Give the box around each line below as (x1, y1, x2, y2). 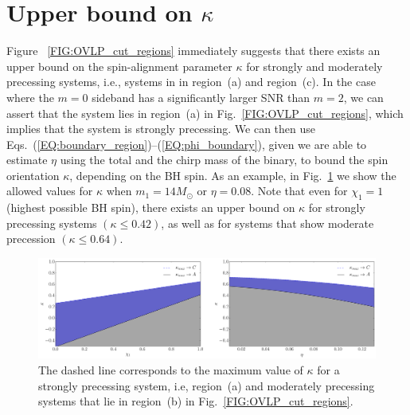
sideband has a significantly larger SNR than (92, 88, 310, 105)
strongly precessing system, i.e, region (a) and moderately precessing (38, 377, 375, 393)
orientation (6, 166, 60, 183)
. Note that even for (251, 182, 348, 199)
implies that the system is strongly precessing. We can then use (6, 120, 315, 137)
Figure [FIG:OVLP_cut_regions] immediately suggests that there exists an (6, 42, 381, 59)
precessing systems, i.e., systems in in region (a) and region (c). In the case (6, 73, 376, 90)
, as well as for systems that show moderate (161, 214, 374, 231)
